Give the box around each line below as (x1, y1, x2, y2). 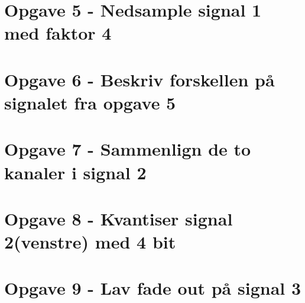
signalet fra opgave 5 (4, 90, 176, 114)
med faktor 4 (4, 21, 112, 45)
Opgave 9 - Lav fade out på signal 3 (4, 276, 301, 300)
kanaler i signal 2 (4, 160, 147, 184)
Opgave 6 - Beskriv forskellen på (4, 67, 275, 91)
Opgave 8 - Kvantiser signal (4, 206, 233, 230)
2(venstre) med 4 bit (4, 230, 176, 254)
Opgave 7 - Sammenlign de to (4, 137, 251, 161)
